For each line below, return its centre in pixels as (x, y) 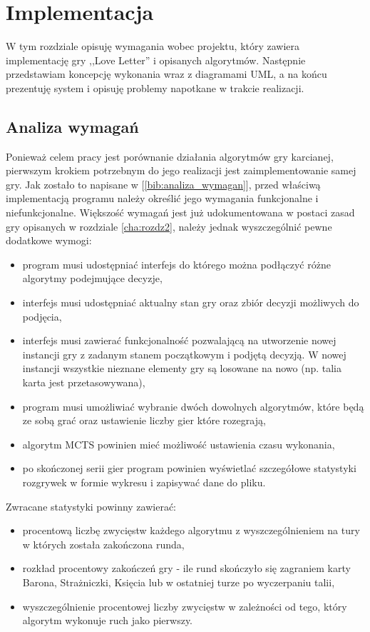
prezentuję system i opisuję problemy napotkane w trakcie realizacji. (155, 87)
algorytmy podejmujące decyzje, (92, 278)
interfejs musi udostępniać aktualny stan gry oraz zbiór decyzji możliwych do (191, 302)
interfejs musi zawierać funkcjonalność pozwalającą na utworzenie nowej (179, 340)
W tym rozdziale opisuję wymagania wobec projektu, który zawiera (153, 46)
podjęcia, (42, 316)
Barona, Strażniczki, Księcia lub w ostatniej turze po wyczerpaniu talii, (179, 582)
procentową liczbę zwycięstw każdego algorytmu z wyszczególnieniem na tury (191, 530)
